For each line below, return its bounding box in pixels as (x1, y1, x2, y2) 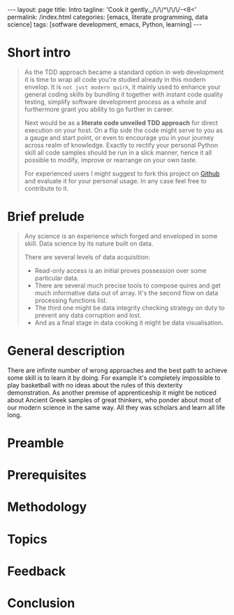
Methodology (7, 499, 87, 515)
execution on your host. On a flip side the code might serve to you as (24, 126, 224, 134)
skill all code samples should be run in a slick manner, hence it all (24, 148, 212, 157)
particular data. (34, 274, 79, 282)
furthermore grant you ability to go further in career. (24, 105, 175, 113)
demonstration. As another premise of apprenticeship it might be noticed (7, 388, 217, 397)
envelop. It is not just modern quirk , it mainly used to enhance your (24, 83, 221, 91)
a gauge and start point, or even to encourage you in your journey (24, 133, 214, 141)
